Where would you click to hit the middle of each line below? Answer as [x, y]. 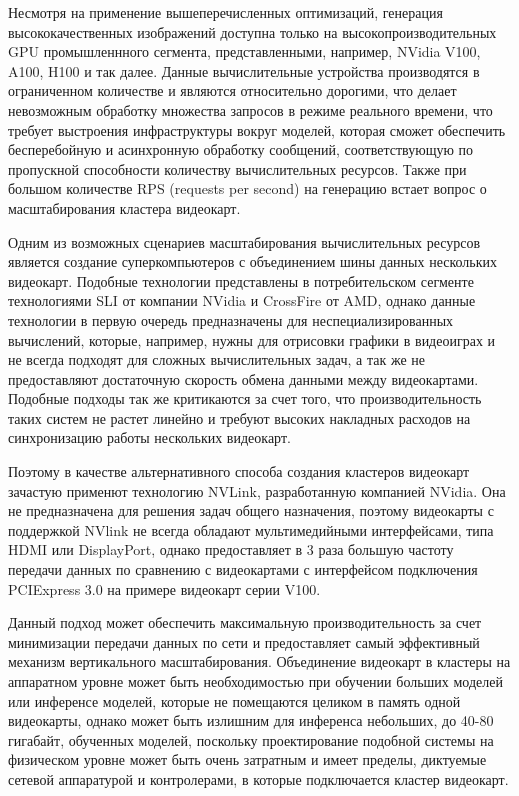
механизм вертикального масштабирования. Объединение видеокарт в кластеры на [259, 661]
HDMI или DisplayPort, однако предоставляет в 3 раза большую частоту [231, 549]
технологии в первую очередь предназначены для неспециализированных [231, 319]
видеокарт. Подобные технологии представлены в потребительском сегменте [241, 280]
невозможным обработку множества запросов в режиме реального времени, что [250, 109]
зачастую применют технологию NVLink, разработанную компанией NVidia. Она [257, 490]
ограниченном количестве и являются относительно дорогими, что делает [232, 90]
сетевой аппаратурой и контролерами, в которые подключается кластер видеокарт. [258, 778]
